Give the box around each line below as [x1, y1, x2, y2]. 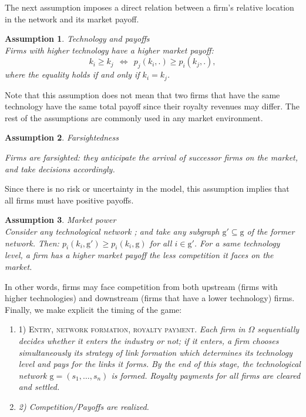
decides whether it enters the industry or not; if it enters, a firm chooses [18, 334, 279, 346]
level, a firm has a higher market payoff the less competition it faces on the [5, 249, 274, 261]
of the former [247, 225, 295, 237]
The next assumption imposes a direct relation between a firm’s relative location [5, 1, 294, 13]
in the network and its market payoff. [5, 12, 139, 25]
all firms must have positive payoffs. [5, 194, 134, 206]
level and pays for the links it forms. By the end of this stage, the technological [18, 358, 301, 370]
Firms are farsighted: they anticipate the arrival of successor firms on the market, [5, 151, 298, 163]
